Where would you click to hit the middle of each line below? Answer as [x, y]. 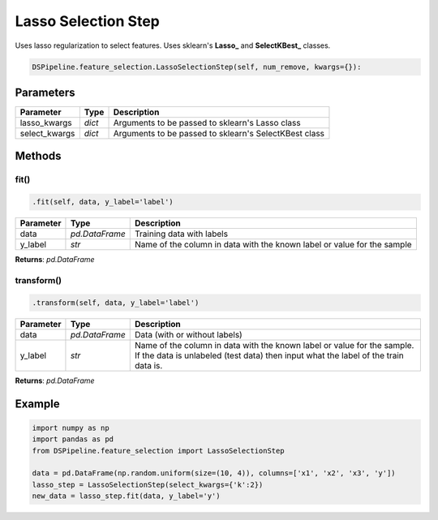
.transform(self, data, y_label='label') [116, 303]
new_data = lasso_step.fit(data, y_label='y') [126, 496]
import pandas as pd [73, 439]
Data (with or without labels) [188, 334]
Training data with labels [181, 234]
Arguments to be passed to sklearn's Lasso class [207, 123]
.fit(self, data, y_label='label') [103, 202]
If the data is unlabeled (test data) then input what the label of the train [269, 355]
